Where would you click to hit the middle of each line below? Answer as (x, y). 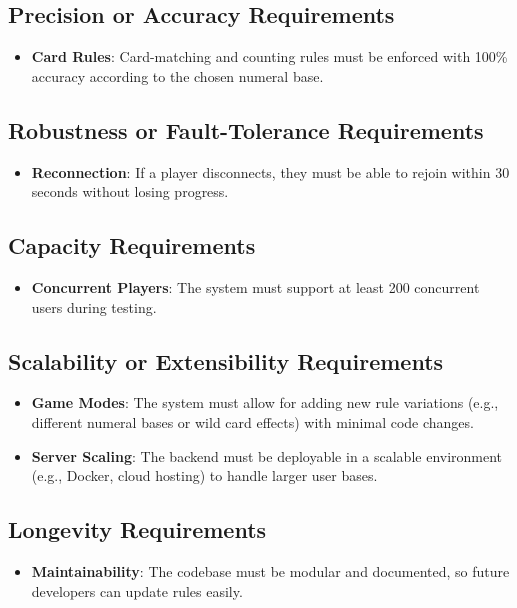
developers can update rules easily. (137, 590)
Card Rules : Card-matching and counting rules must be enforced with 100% (269, 56)
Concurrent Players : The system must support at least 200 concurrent (255, 286)
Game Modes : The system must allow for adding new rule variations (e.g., (265, 402)
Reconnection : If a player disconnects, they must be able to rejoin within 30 (270, 171)
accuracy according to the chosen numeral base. (177, 75)
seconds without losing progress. (130, 191)
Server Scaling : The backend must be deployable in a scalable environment (267, 455)
